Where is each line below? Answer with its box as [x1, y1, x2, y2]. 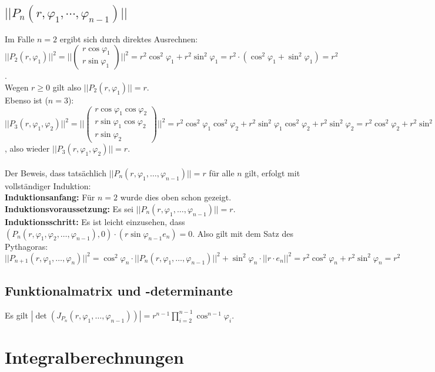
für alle [209, 166, 235, 179]
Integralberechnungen [5, 345, 184, 369]
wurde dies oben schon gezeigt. [120, 191, 232, 203]
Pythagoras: [5, 240, 48, 252]
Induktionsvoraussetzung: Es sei [5, 202, 133, 215]
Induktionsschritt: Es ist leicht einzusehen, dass [5, 215, 185, 227]
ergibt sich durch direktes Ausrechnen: [59, 32, 198, 45]
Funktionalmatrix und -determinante [5, 281, 233, 300]
